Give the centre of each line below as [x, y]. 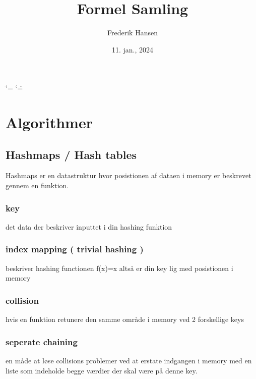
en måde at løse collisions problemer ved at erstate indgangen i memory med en [129, 360]
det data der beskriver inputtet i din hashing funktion [89, 226]
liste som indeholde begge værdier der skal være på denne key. [102, 370]
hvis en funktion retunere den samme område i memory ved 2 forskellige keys [125, 319]
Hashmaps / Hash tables [71, 154]
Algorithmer [49, 122]
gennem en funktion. [37, 185]
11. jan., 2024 [133, 49]
